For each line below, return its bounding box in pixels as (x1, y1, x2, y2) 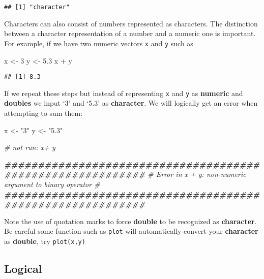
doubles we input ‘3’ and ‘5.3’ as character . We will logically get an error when (4, 98, 258, 108)
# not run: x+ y (4, 142, 55, 152)
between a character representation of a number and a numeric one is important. (4, 28, 256, 39)
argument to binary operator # (4, 178, 100, 189)
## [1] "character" (4, 4, 70, 11)
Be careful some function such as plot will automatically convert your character (4, 226, 258, 236)
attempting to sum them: (4, 108, 83, 118)
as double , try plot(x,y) (4, 236, 85, 246)
